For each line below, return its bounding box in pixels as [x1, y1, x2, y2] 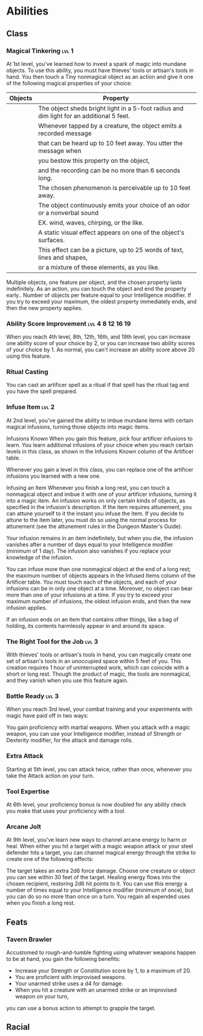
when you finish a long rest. [6, 899, 76, 906]
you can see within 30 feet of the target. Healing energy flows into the [6, 874, 181, 881]
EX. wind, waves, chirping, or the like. [38, 218, 144, 226]
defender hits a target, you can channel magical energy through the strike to [6, 849, 196, 856]
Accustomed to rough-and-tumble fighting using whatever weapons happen [6, 949, 196, 956]
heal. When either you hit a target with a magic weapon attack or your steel [6, 843, 193, 850]
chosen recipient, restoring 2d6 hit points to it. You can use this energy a [6, 880, 187, 888]
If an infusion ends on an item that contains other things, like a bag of [6, 616, 179, 623]
